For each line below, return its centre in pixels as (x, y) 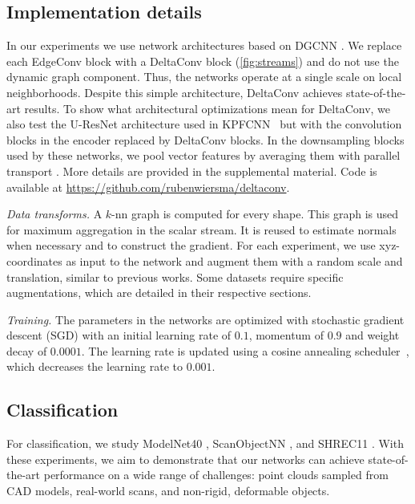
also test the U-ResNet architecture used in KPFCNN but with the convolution (204, 124)
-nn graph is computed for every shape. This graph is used (255, 214)
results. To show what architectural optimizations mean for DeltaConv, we (207, 108)
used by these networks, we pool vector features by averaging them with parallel (203, 155)
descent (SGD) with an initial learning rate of (119, 335)
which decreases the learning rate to (95, 366)
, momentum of (286, 335)
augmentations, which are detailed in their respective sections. (159, 293)
